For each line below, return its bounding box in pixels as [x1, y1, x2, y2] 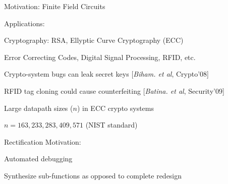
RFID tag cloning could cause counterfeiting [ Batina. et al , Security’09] [4, 85, 224, 96]
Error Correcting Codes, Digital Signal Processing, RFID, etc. [4, 51, 196, 62]
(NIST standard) [85, 119, 138, 130]
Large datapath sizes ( [4, 102, 73, 113]
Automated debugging [4, 153, 73, 164]
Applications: [4, 18, 45, 28]
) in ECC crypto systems [77, 102, 154, 113]
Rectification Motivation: [4, 136, 81, 147]
